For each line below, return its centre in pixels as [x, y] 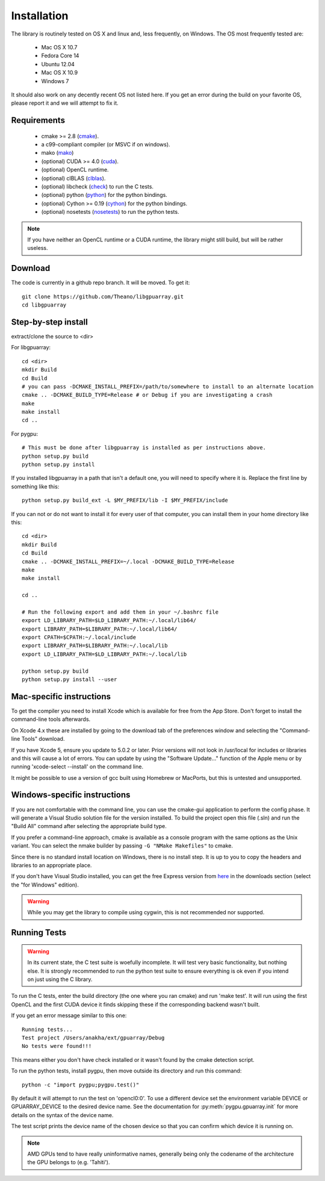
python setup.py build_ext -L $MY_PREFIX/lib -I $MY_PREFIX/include [125, 500]
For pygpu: [25, 434]
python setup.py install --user [70, 680]
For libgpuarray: [31, 347]
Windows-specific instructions [71, 795]
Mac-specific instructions [61, 696]
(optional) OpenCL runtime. [75, 170]
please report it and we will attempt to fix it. [65, 103]
